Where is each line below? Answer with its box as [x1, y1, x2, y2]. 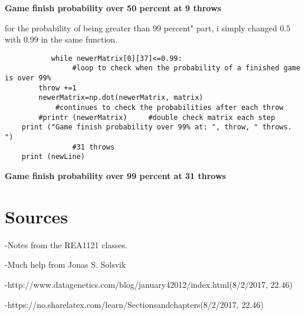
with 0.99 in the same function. [5, 33, 118, 46]
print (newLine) [21, 152, 86, 161]
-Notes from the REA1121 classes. [5, 238, 127, 251]
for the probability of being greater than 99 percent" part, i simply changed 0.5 [5, 21, 291, 34]
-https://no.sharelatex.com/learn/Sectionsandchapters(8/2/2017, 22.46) [5, 298, 264, 310]
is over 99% [5, 74, 51, 83]
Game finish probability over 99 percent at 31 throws [5, 170, 226, 181]
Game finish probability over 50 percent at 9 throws [5, 2, 221, 14]
